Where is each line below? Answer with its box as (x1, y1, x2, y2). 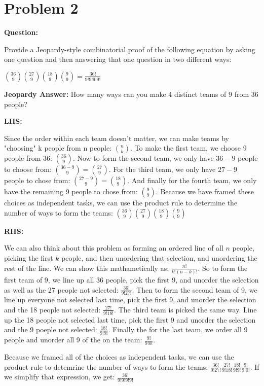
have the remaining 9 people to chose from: (4, 186, 138, 197)
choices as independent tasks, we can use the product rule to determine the (4, 197, 238, 208)
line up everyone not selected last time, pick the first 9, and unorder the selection (4, 294, 256, 305)
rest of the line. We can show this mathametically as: (4, 262, 169, 273)
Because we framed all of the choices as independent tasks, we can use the (4, 352, 234, 362)
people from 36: (4, 153, 52, 163)
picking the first (4, 253, 53, 263)
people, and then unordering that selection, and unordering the (61, 253, 257, 263)
